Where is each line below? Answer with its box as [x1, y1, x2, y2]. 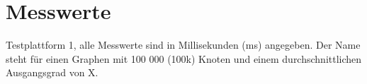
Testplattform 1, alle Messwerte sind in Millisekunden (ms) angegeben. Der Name [6, 37, 361, 52]
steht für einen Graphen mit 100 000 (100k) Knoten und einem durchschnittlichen [6, 51, 362, 66]
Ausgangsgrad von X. [6, 65, 98, 80]
